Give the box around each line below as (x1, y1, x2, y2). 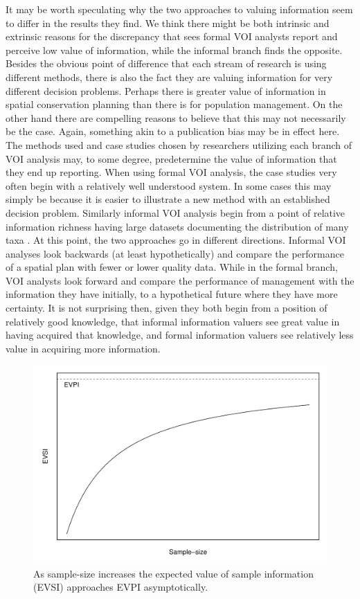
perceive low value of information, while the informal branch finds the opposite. (6, 42, 343, 57)
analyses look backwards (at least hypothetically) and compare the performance (6, 246, 344, 260)
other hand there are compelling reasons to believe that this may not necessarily (6, 110, 346, 125)
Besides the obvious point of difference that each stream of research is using (6, 56, 327, 71)
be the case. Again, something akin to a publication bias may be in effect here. (6, 124, 340, 138)
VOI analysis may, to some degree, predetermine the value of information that (6, 151, 337, 166)
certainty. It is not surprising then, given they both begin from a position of (6, 301, 327, 315)
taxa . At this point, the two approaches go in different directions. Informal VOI (6, 233, 346, 247)
